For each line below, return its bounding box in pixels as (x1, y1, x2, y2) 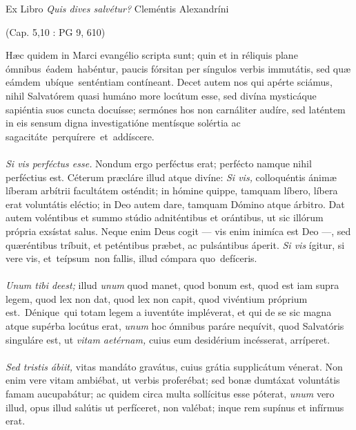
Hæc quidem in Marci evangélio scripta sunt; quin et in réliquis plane (6, 48, 298, 62)
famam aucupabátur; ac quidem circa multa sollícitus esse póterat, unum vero (6, 386, 335, 401)
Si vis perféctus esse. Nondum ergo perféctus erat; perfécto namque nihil (6, 156, 312, 170)
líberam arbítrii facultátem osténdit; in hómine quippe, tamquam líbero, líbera (6, 183, 338, 198)
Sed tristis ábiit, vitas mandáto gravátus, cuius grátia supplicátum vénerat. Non (6, 359, 343, 373)
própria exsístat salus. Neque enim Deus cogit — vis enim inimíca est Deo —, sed (6, 223, 351, 238)
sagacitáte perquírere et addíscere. (6, 129, 155, 143)
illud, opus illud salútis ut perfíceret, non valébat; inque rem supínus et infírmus (6, 400, 344, 414)
